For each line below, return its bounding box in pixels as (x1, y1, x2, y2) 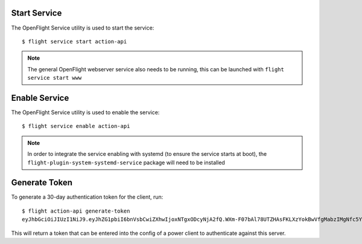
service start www (27, 74, 82, 82)
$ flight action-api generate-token (22, 207, 130, 214)
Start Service (11, 8, 62, 18)
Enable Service (11, 92, 69, 103)
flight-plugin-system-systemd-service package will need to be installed (27, 159, 226, 166)
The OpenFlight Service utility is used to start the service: (11, 24, 154, 31)
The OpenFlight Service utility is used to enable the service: (11, 109, 160, 116)
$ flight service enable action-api (22, 123, 130, 130)
